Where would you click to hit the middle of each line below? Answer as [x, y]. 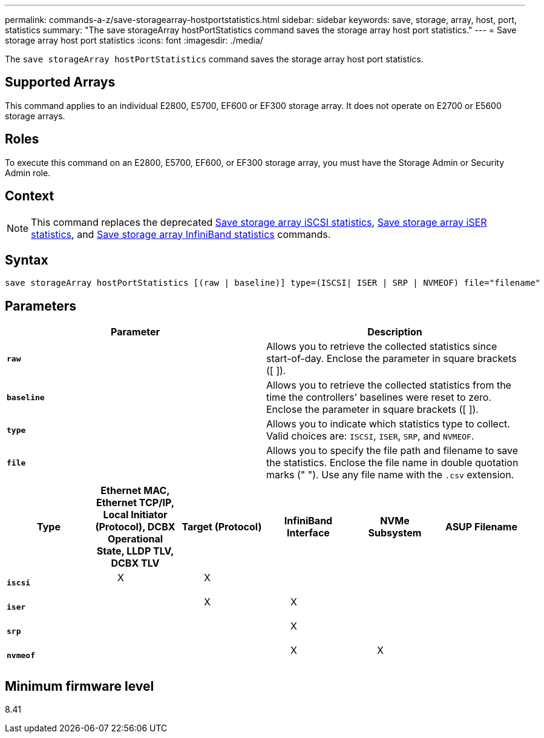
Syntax [27, 260]
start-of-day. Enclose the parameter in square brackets [392, 359]
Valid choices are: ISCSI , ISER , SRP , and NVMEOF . [370, 436]
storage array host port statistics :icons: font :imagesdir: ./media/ [134, 40]
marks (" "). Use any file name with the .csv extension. [390, 475]
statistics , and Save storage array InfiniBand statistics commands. [181, 234]
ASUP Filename [481, 527]
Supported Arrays [60, 82]
